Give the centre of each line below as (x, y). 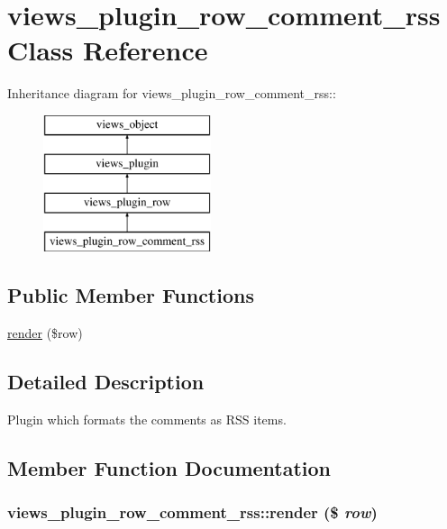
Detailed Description (106, 381)
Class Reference (108, 50)
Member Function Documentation (169, 467)
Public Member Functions (131, 295)
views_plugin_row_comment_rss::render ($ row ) (192, 511)
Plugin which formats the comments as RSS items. (147, 419)
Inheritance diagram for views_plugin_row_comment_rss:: (172, 93)
